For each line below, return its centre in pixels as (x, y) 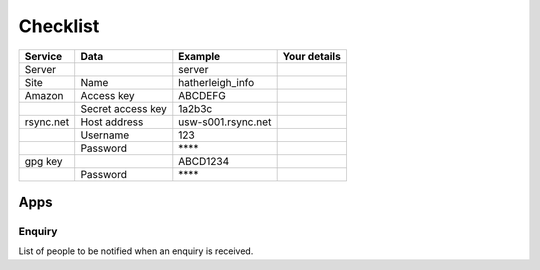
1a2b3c (195, 108)
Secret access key (123, 108)
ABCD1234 (204, 161)
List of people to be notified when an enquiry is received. (136, 251)
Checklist (59, 26)
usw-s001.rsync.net (225, 122)
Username (105, 135)
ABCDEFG (202, 95)
